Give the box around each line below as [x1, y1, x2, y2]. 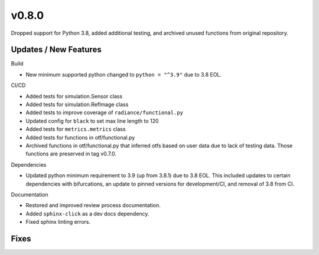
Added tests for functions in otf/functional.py [25, 134, 135, 141]
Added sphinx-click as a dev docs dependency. [25, 210, 149, 217]
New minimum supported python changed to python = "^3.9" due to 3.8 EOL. [25, 71, 222, 78]
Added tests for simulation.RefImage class [25, 101, 129, 108]
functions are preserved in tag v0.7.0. [25, 150, 116, 157]
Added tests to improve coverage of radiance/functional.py [25, 109, 183, 116]
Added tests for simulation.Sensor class [25, 92, 123, 100]
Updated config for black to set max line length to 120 [25, 117, 159, 124]
